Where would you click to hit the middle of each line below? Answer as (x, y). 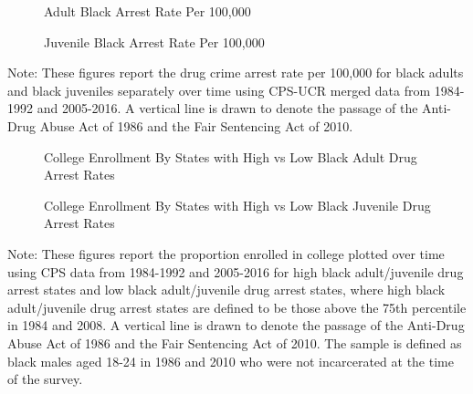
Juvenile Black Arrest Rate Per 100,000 (154, 41)
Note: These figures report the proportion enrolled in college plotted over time (226, 253)
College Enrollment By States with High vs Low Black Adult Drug (231, 156)
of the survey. (45, 379)
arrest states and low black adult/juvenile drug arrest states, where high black (226, 290)
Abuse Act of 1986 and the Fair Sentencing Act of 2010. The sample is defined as (235, 342)
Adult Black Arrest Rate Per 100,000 (147, 11)
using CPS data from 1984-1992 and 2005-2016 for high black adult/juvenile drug (236, 271)
